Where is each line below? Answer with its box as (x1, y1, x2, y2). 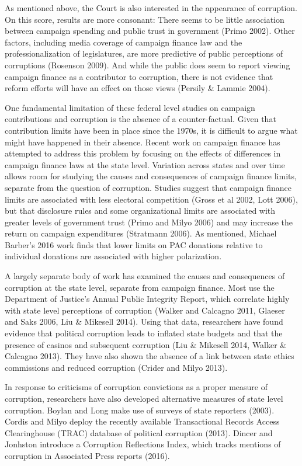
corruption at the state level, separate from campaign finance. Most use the (5, 281, 275, 293)
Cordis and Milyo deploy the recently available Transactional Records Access (5, 415, 280, 427)
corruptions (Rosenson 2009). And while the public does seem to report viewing (5, 58, 290, 71)
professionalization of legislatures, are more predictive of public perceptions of (5, 47, 283, 60)
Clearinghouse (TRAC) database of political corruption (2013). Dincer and (5, 426, 273, 439)
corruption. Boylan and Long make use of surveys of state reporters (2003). (5, 404, 275, 416)
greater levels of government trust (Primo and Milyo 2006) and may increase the (5, 215, 293, 228)
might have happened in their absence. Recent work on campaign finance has (5, 135, 280, 148)
